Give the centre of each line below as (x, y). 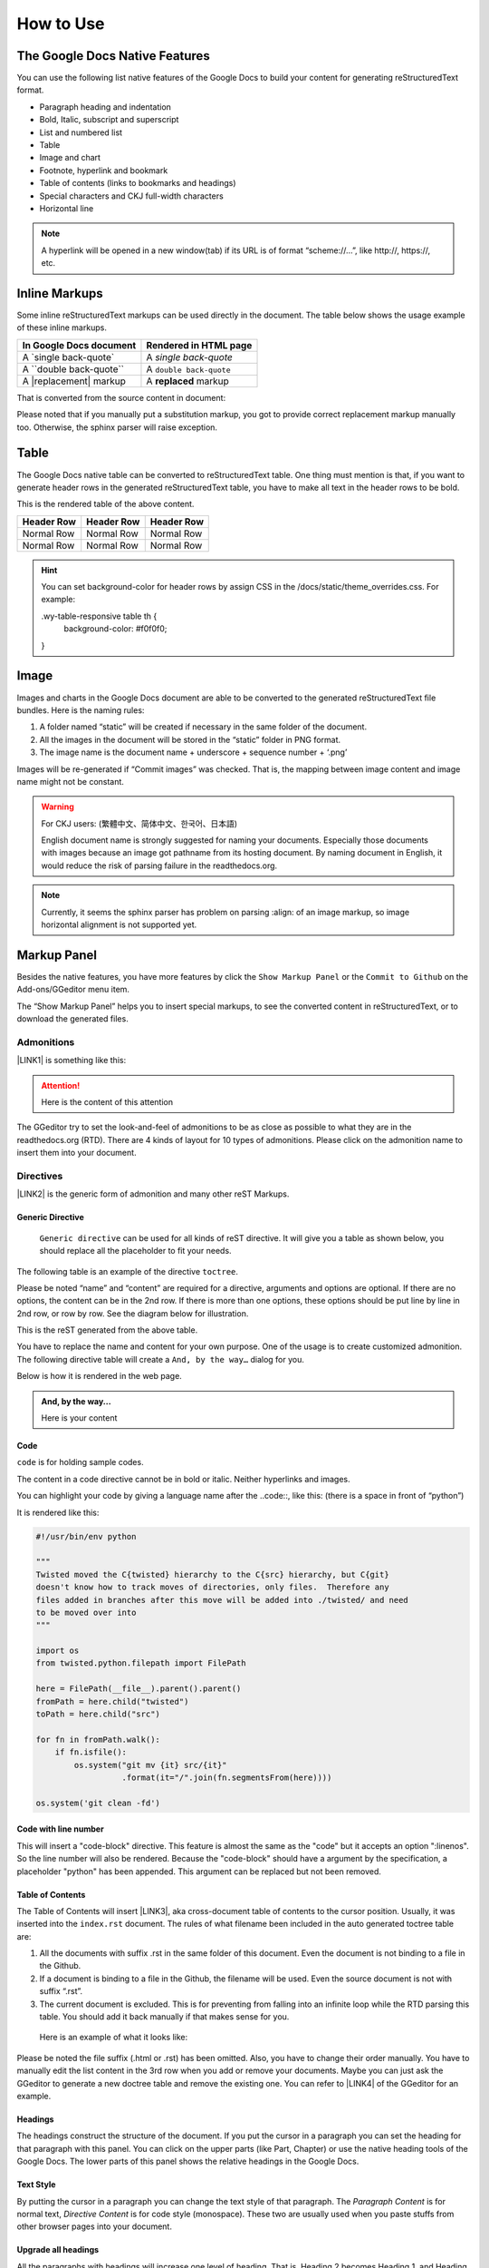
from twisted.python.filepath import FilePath (141, 1663)
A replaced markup (188, 381)
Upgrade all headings (58, 2250)
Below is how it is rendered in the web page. (100, 1376)
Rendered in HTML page (199, 345)
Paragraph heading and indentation (105, 107)
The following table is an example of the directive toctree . (128, 1271)
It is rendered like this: (58, 1512)
